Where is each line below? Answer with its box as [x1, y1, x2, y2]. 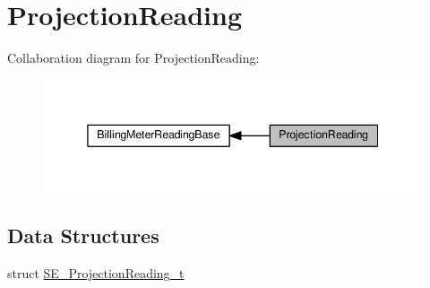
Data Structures [7, 222, 159, 249]
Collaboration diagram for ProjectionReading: [7, 48, 260, 67]
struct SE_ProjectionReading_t [7, 264, 185, 283]
